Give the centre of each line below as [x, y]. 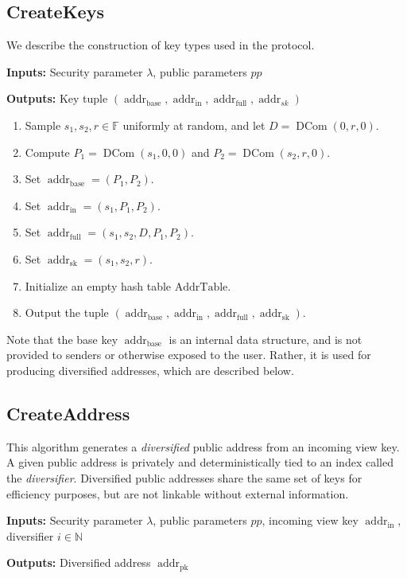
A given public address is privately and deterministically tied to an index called [200, 462]
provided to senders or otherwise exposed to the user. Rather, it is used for [189, 355]
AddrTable [201, 287]
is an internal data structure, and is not [266, 339]
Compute [47, 152]
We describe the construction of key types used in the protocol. [161, 45]
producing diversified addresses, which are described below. [150, 370]
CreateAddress [68, 413]
